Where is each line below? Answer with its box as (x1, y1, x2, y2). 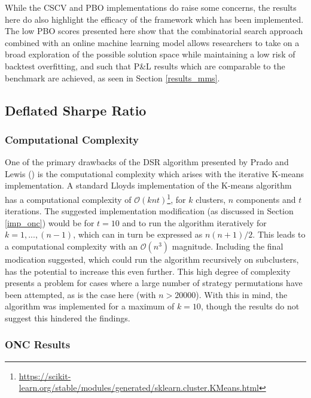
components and (236, 193, 296, 205)
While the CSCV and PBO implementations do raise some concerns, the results (5, 1, 297, 13)
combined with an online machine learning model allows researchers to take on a (5, 36, 300, 48)
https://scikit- (19, 369, 71, 382)
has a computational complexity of (5, 193, 132, 205)
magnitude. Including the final (172, 239, 283, 252)
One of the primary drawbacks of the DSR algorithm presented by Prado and (5, 156, 289, 168)
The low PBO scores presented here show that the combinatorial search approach (5, 25, 303, 37)
